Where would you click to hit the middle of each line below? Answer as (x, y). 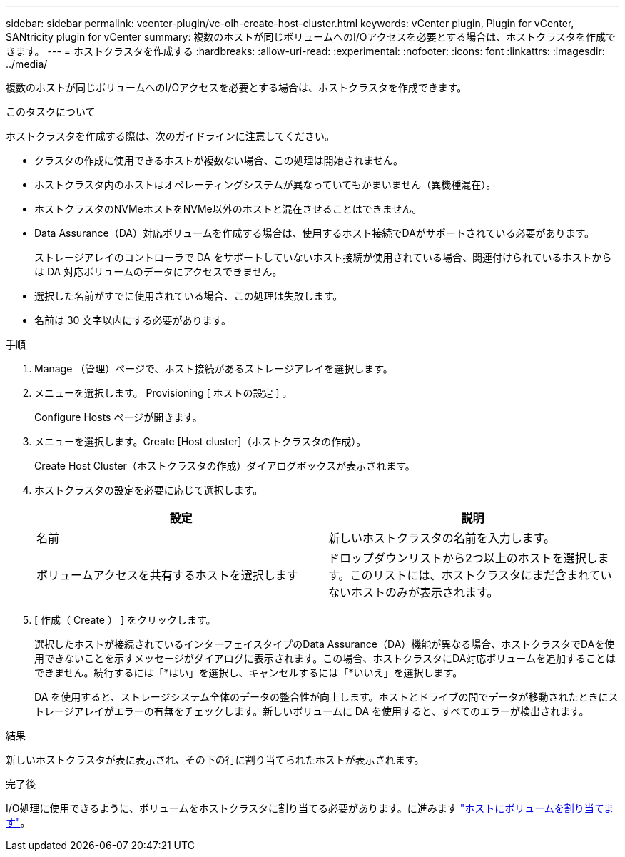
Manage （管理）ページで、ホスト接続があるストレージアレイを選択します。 (214, 369)
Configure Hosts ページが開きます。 (118, 417)
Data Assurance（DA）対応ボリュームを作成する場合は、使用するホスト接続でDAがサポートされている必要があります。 (315, 233)
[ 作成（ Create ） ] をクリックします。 (125, 620)
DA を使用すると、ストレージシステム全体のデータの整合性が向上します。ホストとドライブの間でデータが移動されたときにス (326, 697)
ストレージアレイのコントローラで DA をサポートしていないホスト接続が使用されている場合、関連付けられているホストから (323, 257)
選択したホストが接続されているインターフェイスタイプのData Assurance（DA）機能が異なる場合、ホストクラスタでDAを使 (325, 644)
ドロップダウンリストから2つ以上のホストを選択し (463, 558)
